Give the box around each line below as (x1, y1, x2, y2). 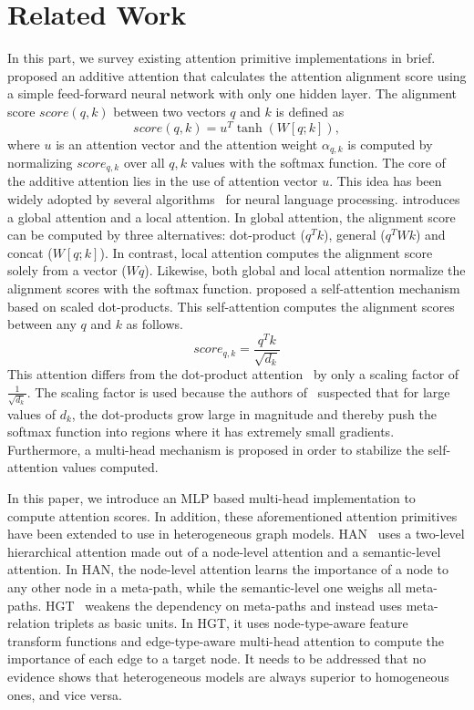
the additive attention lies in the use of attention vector (7, 171, 318, 190)
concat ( (7, 242, 53, 262)
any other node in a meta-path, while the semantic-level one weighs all (7, 578, 402, 596)
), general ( (323, 225, 386, 244)
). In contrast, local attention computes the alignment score (99, 242, 433, 262)
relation (7, 613, 50, 633)
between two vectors (113, 101, 226, 120)
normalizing (7, 153, 73, 172)
